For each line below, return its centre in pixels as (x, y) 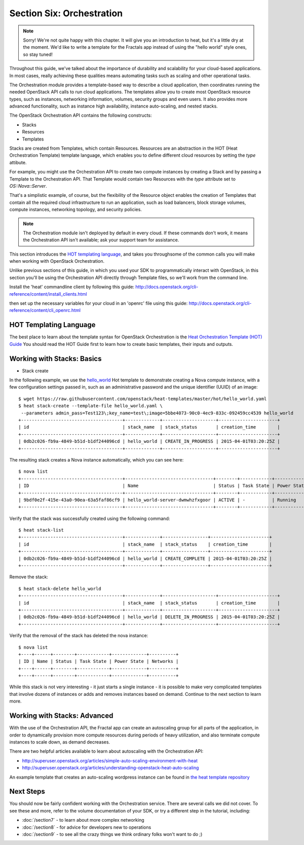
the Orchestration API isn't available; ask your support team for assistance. (101, 240)
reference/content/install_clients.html (48, 294)
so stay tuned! (38, 54)
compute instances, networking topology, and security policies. (75, 209)
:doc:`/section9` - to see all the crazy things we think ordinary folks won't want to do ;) (112, 834)
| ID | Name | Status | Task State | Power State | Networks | (99, 661)
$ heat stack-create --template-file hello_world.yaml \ (91, 406)
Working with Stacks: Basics (55, 358)
